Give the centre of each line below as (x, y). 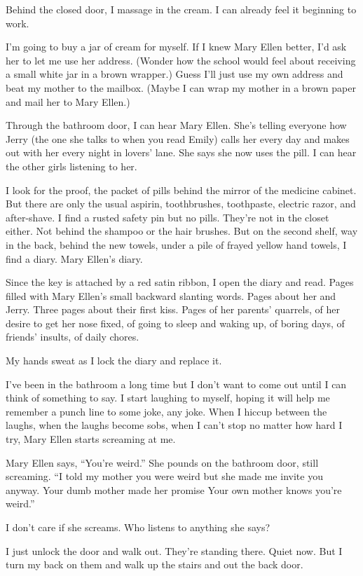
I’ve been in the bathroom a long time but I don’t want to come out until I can (176, 384)
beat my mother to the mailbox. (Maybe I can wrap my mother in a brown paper (181, 87)
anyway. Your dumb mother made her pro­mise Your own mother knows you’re (174, 489)
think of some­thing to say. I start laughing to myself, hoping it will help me (168, 398)
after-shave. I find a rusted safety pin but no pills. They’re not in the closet (167, 217)
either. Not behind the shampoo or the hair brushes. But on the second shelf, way (182, 231)
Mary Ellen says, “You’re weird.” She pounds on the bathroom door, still (162, 462)
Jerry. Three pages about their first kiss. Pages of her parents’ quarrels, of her (173, 309)
